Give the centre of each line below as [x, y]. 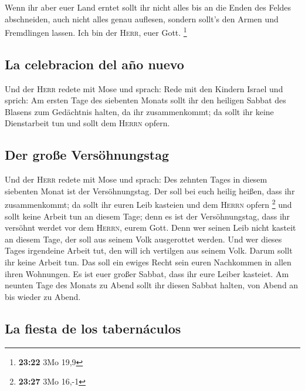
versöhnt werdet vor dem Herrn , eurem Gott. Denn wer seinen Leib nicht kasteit [150, 227]
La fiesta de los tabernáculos [93, 328]
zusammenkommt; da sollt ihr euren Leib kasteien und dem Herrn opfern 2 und [148, 204]
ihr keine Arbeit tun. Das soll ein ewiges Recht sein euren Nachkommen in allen [148, 262]
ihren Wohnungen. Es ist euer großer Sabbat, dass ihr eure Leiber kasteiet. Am [147, 273]
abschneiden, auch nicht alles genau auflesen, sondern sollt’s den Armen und [142, 18]
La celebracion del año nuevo [94, 64]
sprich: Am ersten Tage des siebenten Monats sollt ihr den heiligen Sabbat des [145, 100]
